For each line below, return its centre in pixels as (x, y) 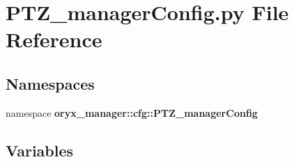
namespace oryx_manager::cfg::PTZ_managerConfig (132, 112)
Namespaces (50, 83)
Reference (54, 39)
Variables (40, 150)
